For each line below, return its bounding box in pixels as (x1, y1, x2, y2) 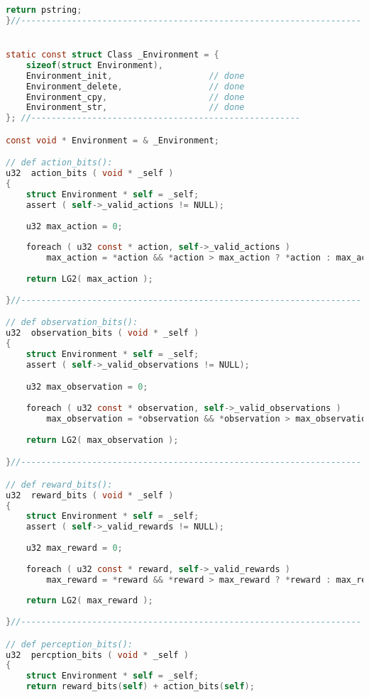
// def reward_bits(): (6, 479, 113, 490)
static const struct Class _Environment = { (6, 50, 219, 60)
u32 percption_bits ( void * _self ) (6, 649, 189, 660)
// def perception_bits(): (6, 639, 133, 649)
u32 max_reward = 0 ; (26, 543, 123, 553)
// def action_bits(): (6, 158, 113, 168)
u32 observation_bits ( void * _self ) (6, 328, 199, 339)
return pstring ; (6, 5, 82, 15)
